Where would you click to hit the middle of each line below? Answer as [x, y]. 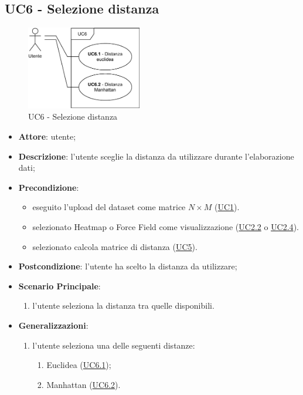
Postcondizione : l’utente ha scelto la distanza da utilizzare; [128, 266]
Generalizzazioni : [53, 325]
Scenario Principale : [59, 286]
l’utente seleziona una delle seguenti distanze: [114, 345]
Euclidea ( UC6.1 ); [79, 365]
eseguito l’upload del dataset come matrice [109, 207]
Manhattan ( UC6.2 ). [84, 384]
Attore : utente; [47, 136]
